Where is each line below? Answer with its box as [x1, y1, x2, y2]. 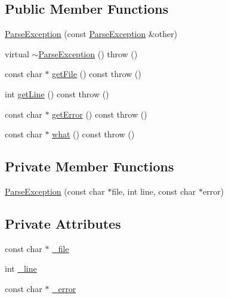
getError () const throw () [52, 107, 147, 120]
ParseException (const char [5, 185, 105, 197]
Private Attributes [5, 214, 121, 232]
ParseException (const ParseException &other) [5, 27, 177, 40]
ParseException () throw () [38, 47, 138, 60]
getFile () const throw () [52, 67, 141, 80]
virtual [5, 47, 29, 60]
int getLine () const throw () [5, 87, 109, 100]
